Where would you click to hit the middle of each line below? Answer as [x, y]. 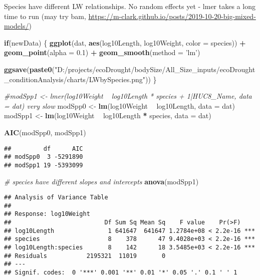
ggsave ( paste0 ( [29, 69]
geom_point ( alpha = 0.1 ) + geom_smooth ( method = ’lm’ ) [102, 52]
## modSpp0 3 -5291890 [44, 157]
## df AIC [44, 149]
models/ [17, 26]
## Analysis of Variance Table [56, 198]
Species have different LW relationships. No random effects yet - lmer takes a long [130, 6]
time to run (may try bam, [45, 16]
